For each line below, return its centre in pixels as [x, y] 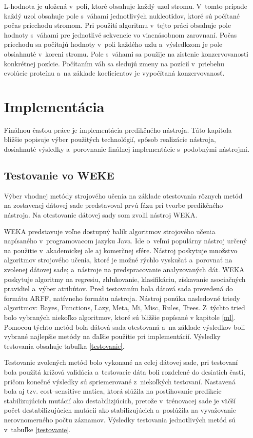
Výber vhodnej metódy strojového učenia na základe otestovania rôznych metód [123, 195]
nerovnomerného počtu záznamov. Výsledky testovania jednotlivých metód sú [120, 419]
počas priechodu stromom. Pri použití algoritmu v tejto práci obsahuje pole [117, 25]
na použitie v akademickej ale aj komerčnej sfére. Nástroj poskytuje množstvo [121, 250]
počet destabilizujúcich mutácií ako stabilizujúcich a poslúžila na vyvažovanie [120, 410]
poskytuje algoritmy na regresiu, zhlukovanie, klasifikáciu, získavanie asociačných [125, 279]
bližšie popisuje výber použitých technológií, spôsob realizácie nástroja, [110, 139]
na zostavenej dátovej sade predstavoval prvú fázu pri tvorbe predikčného [114, 205]
